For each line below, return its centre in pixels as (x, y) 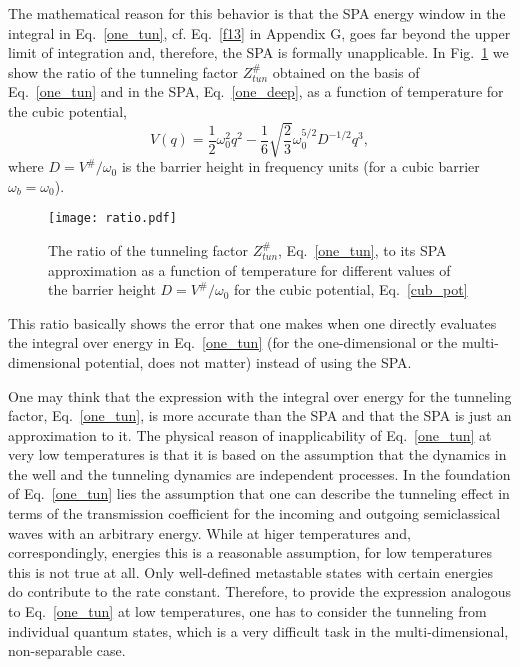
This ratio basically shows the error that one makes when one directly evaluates (252, 322)
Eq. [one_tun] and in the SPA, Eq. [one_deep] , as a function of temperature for (256, 91)
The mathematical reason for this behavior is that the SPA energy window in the (257, 13)
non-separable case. (67, 650)
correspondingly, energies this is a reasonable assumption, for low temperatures (250, 552)
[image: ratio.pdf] (112, 218)
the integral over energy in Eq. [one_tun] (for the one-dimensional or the (233, 342)
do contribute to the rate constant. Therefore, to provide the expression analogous (259, 591)
